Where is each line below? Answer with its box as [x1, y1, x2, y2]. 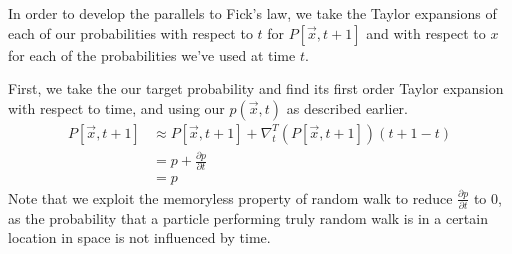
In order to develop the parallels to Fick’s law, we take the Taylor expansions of [8, 3, 497, 23]
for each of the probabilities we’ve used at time [8, 44, 296, 65]
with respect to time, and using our [8, 97, 225, 118]
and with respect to [366, 22, 486, 43]
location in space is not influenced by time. [8, 227, 271, 248]
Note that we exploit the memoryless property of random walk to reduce [8, 187, 453, 208]
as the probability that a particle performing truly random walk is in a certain [8, 207, 488, 228]
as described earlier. [286, 97, 408, 118]
